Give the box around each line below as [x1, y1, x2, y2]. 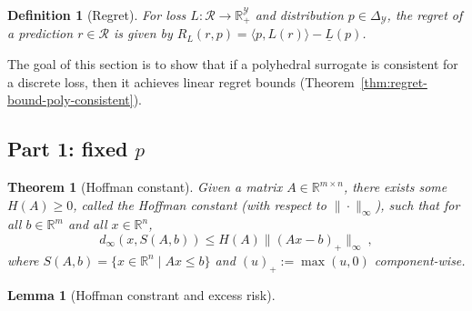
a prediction [7, 24, 74, 43]
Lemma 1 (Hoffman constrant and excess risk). [7, 285, 276, 304]
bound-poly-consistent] [7, 90, 134, 109]
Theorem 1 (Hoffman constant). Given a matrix [7, 177, 283, 196]
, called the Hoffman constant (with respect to [73, 195, 326, 214]
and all [67, 215, 107, 234]
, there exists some [343, 177, 447, 196]
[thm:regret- [360, 72, 427, 91]
